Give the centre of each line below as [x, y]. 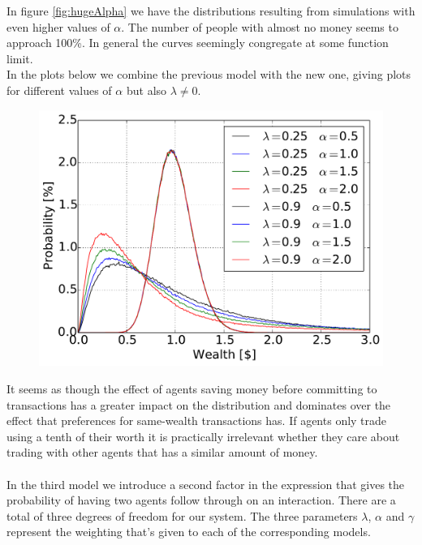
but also [146, 90]
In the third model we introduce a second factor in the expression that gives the [206, 484]
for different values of [59, 90]
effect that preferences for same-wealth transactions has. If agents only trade [197, 421]
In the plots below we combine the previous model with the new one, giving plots [209, 74]
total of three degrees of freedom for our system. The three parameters [182, 515]
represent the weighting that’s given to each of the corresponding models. [189, 532]
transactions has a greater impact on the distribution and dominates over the [199, 404]
